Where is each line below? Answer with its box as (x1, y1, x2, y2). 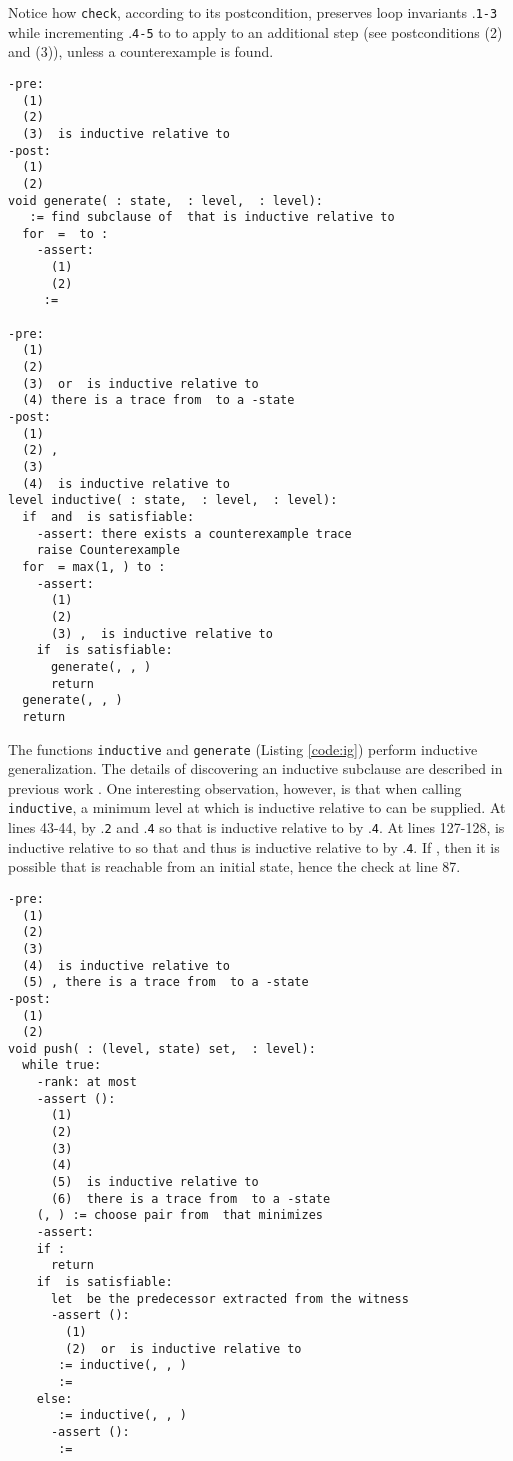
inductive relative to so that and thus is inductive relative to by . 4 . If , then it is (8, 836, 500, 857)
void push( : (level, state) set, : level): (8, 1041, 316, 1056)
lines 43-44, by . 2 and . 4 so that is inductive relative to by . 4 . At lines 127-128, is (8, 817, 505, 837)
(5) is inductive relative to (50, 1175, 259, 1190)
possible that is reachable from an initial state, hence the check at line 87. (8, 856, 461, 877)
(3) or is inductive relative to (22, 376, 259, 391)
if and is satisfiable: (22, 509, 195, 524)
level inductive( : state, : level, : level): (8, 493, 338, 508)
